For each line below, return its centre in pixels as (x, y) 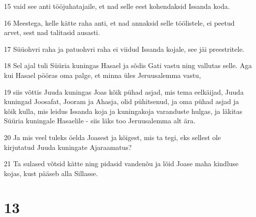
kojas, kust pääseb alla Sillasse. (51, 173)
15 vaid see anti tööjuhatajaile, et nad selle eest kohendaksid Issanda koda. (117, 6)
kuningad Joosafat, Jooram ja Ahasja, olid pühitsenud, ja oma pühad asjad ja (122, 101)
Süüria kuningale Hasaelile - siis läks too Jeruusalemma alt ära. (100, 121)
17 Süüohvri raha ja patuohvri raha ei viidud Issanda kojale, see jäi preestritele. (124, 49)
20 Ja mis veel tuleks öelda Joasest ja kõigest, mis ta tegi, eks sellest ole (112, 137)
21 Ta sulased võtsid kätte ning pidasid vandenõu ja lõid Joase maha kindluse (121, 163)
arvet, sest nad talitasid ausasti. (52, 32)
